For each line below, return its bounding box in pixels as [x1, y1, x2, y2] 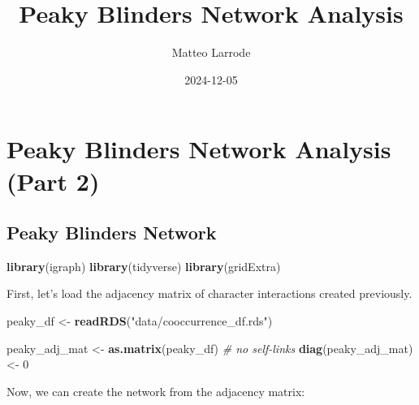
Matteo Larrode [171, 44, 251, 61]
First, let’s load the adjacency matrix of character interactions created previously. [6, 285, 413, 302]
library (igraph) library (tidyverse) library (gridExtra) [6, 257, 281, 274]
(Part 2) [6, 164, 100, 197]
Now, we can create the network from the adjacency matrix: [6, 382, 305, 399]
